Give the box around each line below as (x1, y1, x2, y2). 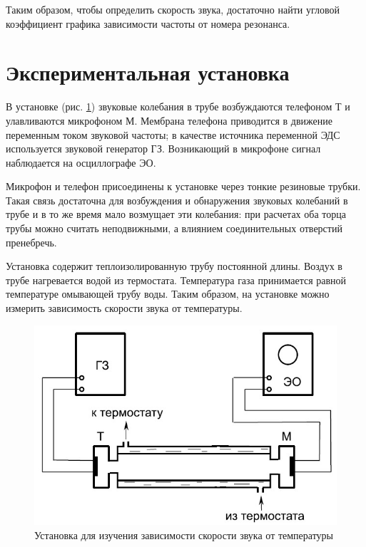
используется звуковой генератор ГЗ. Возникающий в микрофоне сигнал (6, 141, 321, 156)
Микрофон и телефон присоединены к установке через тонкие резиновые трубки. (6, 179, 361, 194)
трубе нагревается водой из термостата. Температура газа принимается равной (6, 272, 347, 287)
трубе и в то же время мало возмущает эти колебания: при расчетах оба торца (6, 207, 346, 222)
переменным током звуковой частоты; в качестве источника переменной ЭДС (6, 127, 340, 142)
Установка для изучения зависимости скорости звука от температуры (34, 527, 333, 542)
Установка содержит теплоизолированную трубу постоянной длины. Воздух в (6, 259, 342, 273)
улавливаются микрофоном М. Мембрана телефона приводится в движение (6, 113, 332, 127)
